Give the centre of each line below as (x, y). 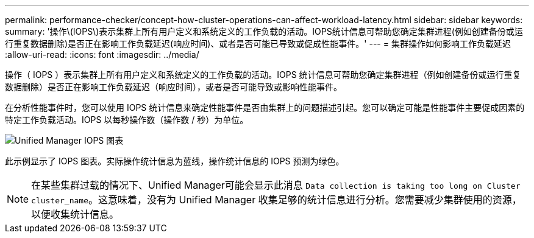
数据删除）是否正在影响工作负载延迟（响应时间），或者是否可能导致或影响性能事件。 (173, 87)
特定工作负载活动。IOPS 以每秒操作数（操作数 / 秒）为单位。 (127, 120)
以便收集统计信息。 (75, 214)
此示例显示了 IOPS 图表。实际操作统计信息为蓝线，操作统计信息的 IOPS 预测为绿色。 (175, 161)
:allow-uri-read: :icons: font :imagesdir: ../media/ (102, 54)
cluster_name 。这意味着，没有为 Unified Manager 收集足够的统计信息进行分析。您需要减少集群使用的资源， (276, 200)
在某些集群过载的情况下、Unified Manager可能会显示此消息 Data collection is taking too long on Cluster (276, 185)
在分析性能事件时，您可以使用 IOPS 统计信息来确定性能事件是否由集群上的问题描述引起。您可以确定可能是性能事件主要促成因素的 (265, 107)
